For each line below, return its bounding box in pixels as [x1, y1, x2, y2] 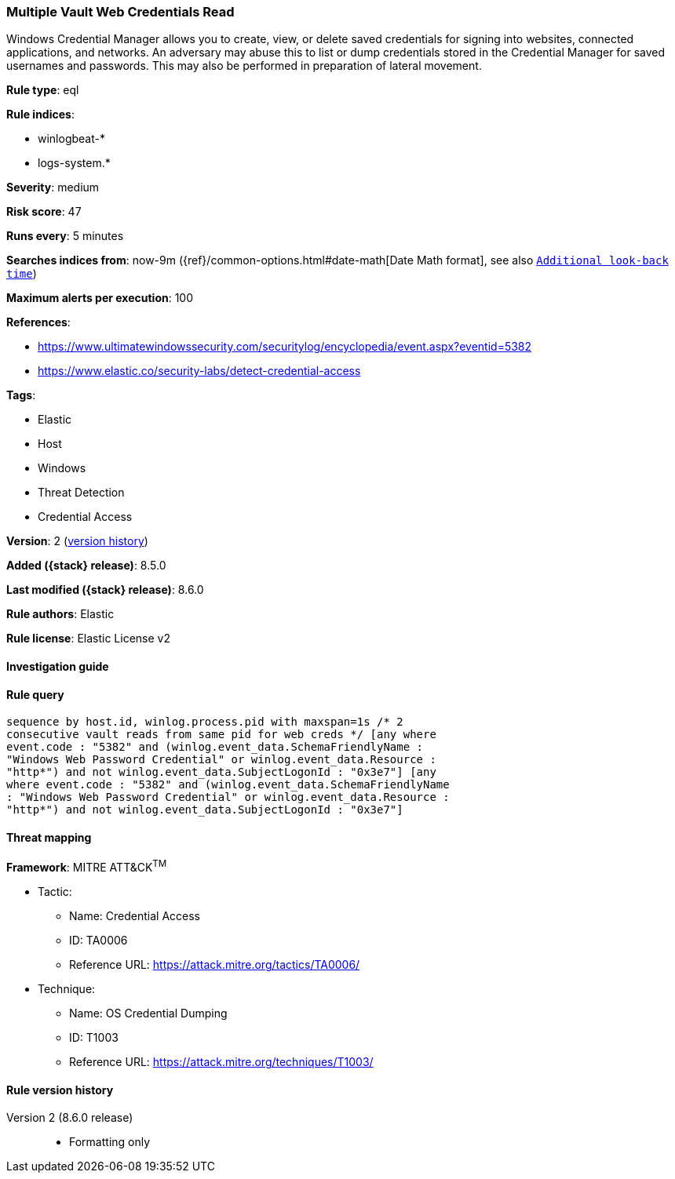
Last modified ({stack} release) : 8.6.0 [6, 583, 204, 597]
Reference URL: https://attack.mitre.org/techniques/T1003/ [69, 1055, 374, 1069]
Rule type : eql [6, 83, 79, 97]
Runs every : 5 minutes [6, 229, 124, 243]
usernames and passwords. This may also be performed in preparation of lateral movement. [6, 59, 482, 73]
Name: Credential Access [69, 909, 200, 923]
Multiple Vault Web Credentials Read [6, 4, 235, 20]
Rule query [6, 687, 64, 701]
